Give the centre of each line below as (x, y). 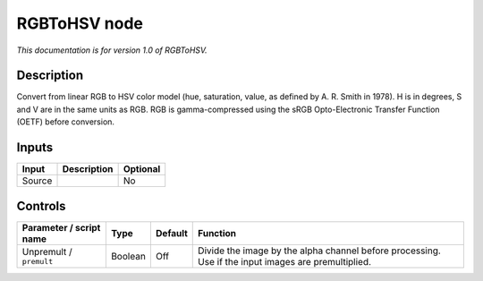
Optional (142, 169)
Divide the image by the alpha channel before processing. (320, 251)
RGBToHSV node (80, 23)
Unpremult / (47, 252)
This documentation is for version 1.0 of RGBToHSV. (112, 50)
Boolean (128, 256)
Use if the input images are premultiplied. (284, 261)
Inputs (35, 148)
